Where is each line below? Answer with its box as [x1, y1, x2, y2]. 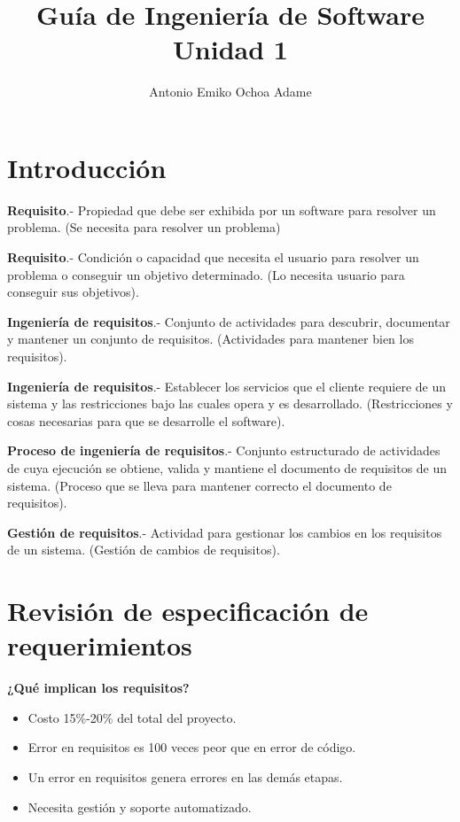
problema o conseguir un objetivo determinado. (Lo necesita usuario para [7, 265, 405, 283]
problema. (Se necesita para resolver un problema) [7, 218, 281, 237]
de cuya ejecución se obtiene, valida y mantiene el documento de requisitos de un [7, 458, 448, 477]
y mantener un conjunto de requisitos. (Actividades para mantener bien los [7, 330, 414, 348]
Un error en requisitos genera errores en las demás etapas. [27, 768, 343, 787]
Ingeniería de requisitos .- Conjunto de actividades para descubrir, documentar [7, 312, 450, 330]
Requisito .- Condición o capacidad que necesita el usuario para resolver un [7, 248, 419, 267]
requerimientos [7, 627, 192, 663]
